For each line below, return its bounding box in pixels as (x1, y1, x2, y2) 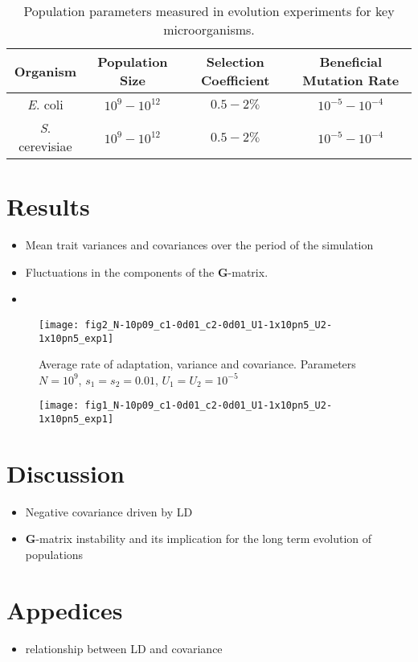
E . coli (27, 95, 64, 113)
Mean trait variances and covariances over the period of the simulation (25, 236, 374, 253)
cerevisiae (18, 137, 72, 155)
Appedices (6, 593, 123, 626)
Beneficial (319, 52, 383, 71)
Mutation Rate (302, 71, 400, 89)
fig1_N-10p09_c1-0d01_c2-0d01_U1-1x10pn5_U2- (84, 400, 333, 412)
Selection (206, 52, 264, 71)
